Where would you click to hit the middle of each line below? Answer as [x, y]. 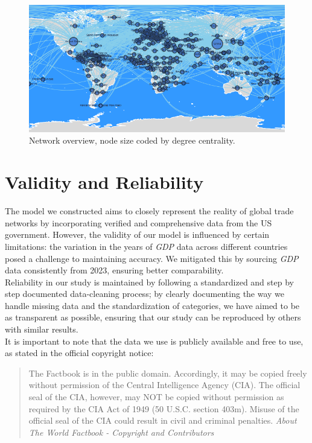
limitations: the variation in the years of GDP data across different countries [146, 246]
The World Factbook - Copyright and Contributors [121, 432]
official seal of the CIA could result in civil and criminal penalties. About [163, 420]
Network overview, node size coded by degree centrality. [132, 140]
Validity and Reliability [104, 182]
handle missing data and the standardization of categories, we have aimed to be [152, 305]
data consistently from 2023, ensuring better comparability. [114, 270]
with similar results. [42, 329]
